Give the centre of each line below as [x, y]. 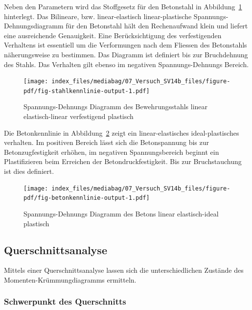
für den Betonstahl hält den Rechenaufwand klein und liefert [157, 26]
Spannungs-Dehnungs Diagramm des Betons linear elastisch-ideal [121, 213]
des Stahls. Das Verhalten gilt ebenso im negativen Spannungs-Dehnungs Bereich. [126, 64]
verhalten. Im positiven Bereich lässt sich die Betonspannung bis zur [107, 142]
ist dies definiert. [29, 171]
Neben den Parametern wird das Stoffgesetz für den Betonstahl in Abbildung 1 [123, 6]
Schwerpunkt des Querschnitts [65, 301]
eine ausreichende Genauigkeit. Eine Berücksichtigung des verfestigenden [113, 35]
